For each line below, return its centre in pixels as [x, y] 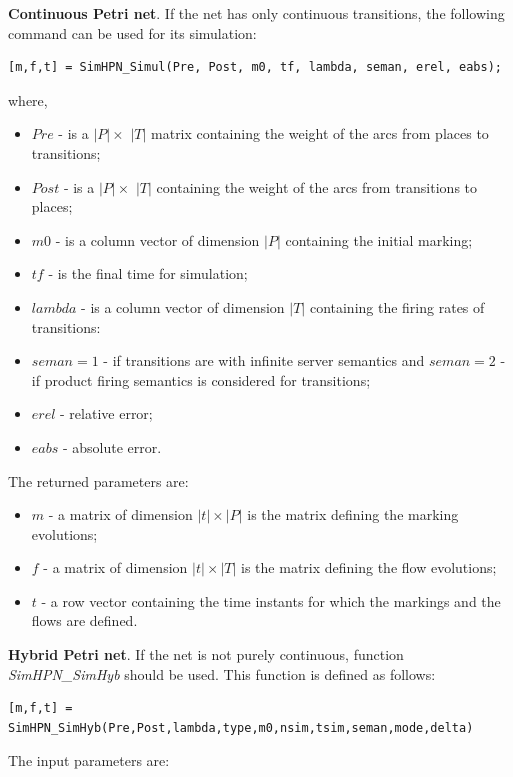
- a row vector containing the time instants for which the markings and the [271, 600]
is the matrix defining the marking [353, 514]
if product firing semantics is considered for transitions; [201, 379]
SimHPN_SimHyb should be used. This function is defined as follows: [222, 673]
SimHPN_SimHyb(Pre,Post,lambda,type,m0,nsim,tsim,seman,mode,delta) [241, 727]
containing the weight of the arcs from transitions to [317, 186]
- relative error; [106, 413]
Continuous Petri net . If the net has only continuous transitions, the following [256, 13]
